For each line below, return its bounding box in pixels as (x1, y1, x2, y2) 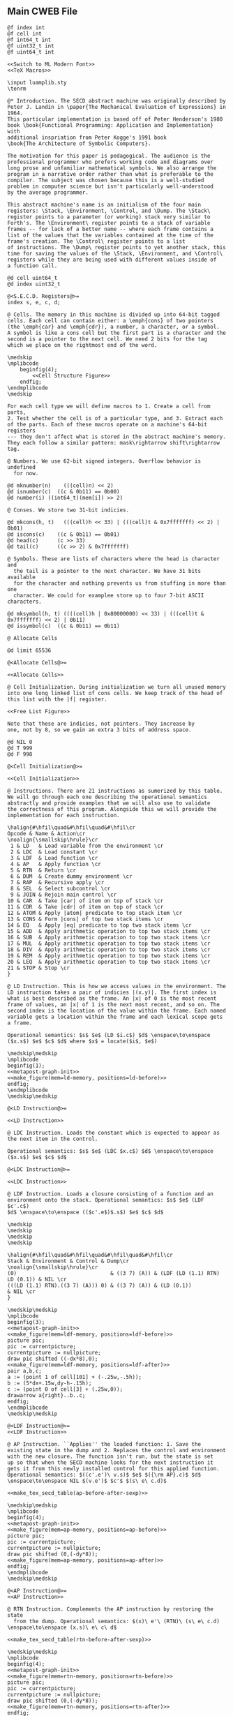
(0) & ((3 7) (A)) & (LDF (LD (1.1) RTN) (7, 1269, 220, 1276)
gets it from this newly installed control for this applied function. (7, 1465, 220, 1472)
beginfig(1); (7, 1062, 45, 1069)
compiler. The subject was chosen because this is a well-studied (7, 177, 204, 184)
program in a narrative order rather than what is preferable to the (7, 170, 214, 177)
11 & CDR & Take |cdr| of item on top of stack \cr (7, 903, 164, 910)
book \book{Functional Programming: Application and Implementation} (7, 121, 214, 128)
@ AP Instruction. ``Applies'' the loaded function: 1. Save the (7, 1440, 201, 1447)
